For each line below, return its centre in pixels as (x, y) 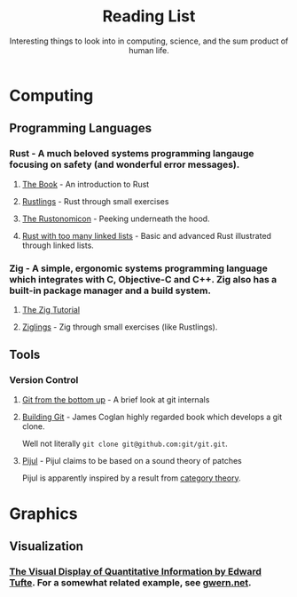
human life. (149, 50)
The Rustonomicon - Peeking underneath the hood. (116, 219)
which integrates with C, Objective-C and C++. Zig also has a (143, 279)
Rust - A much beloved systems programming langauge (132, 154)
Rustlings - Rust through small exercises (95, 201)
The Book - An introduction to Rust (86, 184)
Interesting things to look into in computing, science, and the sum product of (149, 41)
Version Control (44, 380)
